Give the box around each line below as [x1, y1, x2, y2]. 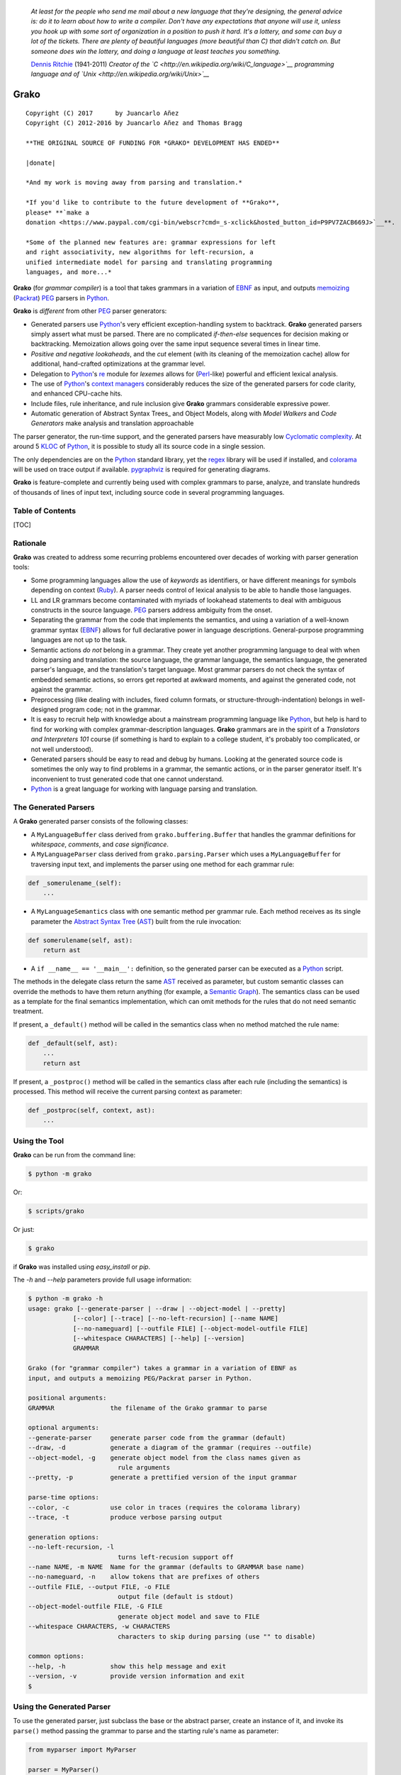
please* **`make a [26, 208, 90, 217]
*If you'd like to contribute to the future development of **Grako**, [26, 199, 280, 207]
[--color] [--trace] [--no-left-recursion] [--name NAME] [72, 1314, 279, 1323]
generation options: [28, 1533, 99, 1541]
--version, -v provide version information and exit [28, 1672, 245, 1681]
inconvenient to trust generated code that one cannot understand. [30, 775, 224, 783]
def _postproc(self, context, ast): [28, 1106, 156, 1114]
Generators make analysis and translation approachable [30, 419, 194, 427]
